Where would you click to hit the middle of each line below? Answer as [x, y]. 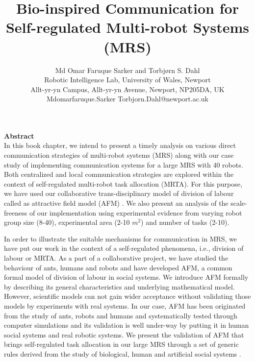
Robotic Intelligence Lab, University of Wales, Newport [127, 80]
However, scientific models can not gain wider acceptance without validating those [127, 296]
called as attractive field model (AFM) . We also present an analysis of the [116, 203]
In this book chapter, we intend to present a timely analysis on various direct [120, 145]
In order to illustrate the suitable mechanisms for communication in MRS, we [121, 238]
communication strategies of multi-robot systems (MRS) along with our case [119, 155]
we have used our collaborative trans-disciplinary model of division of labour [119, 193]
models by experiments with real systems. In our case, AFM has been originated [125, 305]
